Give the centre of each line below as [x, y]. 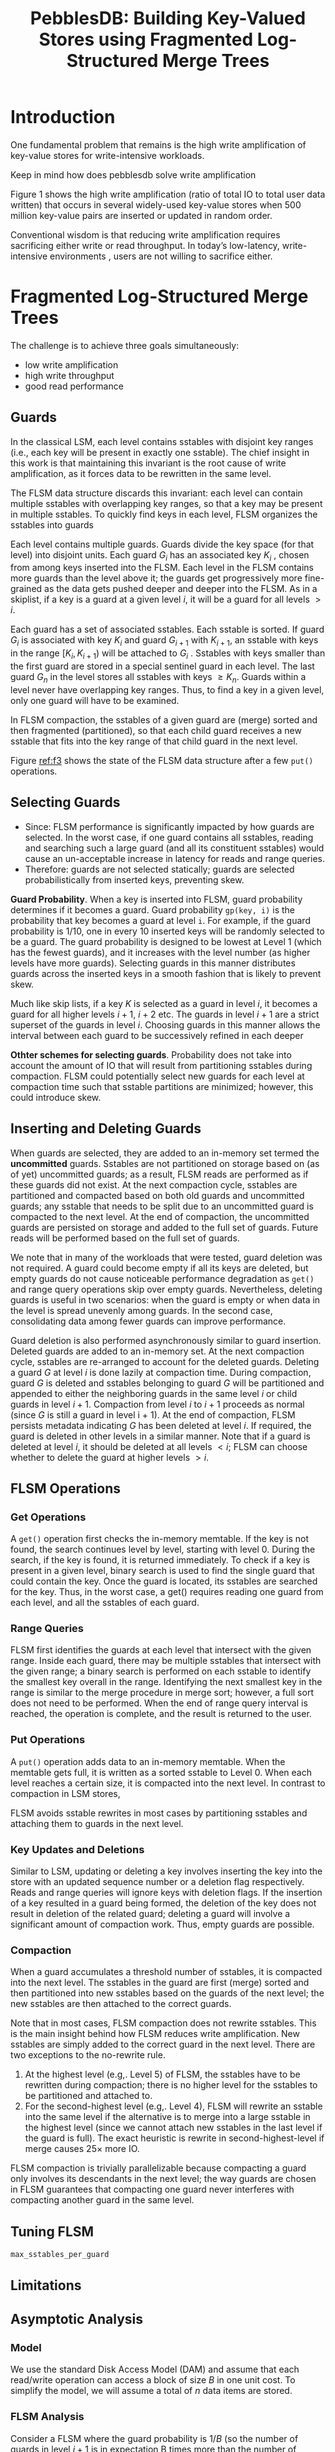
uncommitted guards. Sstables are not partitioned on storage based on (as [165, 1163]
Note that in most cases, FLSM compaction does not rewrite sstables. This [163, 2023]
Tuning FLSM [52, 2231]
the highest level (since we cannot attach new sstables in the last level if [173, 2128]
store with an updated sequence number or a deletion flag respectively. [157, 1882]
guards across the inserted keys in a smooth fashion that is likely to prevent [166, 973]
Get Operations [48, 1517]
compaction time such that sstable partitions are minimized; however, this [162, 1086]
